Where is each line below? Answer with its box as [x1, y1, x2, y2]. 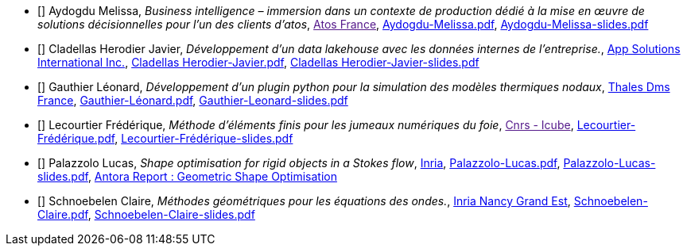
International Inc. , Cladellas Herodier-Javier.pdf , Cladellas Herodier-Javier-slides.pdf [37, 55, 479, 69]
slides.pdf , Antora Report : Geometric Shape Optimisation [37, 170, 337, 183]
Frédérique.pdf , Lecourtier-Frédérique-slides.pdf [37, 132, 293, 145]
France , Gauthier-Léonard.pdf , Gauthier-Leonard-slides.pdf [37, 94, 348, 107]
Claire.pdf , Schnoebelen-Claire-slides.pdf [37, 208, 255, 221]
